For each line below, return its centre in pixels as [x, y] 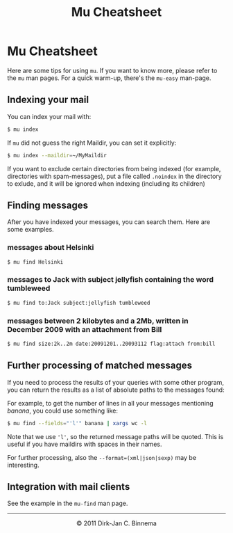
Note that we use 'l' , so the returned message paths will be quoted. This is [115, 436]
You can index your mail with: [49, 116]
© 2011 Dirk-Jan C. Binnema [116, 523]
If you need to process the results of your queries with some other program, [115, 382]
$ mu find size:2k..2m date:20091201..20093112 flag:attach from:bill [111, 344]
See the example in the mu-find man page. [68, 503]
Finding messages [48, 205]
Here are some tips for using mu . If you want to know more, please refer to [112, 70]
